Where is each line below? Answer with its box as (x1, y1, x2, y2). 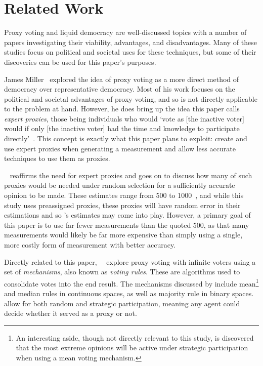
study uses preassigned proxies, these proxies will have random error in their (4, 199, 241, 210)
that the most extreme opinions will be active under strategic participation (16, 342, 248, 353)
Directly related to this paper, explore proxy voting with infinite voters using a (4, 256, 256, 267)
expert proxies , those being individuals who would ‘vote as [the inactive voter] (4, 113, 244, 124)
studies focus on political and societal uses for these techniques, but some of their (4, 47, 256, 57)
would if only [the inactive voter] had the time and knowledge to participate (4, 123, 240, 134)
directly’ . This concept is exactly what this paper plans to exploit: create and (4, 133, 247, 144)
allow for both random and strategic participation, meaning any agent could (4, 298, 240, 308)
